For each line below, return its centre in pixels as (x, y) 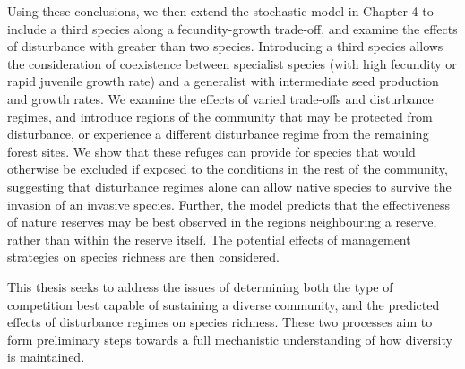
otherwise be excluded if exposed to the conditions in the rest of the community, (228, 169)
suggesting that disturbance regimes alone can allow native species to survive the (229, 186)
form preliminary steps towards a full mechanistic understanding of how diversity (230, 339)
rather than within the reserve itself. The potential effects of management (209, 239)
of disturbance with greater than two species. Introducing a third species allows (225, 46)
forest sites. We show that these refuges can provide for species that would (211, 151)
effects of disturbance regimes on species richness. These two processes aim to (220, 322)
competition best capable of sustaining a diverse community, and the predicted (224, 304)
